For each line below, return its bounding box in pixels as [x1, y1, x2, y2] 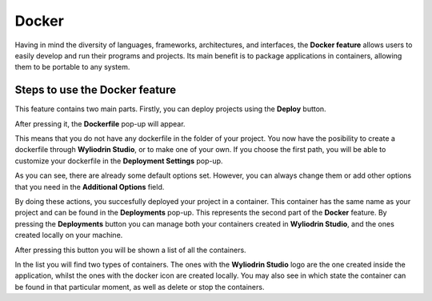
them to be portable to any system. [14, 62, 130, 72]
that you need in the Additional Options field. [14, 182, 165, 191]
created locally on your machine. [14, 231, 123, 240]
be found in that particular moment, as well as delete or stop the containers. [14, 282, 265, 291]
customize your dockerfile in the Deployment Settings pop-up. [14, 156, 223, 166]
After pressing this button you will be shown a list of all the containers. [14, 245, 247, 255]
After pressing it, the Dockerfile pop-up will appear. [14, 118, 186, 128]
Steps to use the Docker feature [14, 83, 176, 97]
